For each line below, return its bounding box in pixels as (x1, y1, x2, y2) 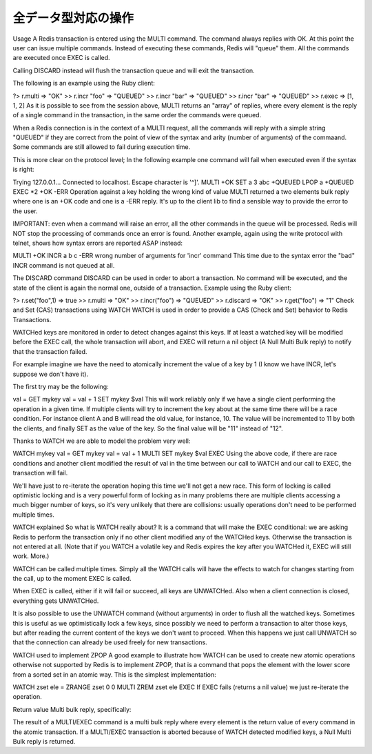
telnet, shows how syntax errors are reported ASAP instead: (12, 239, 183, 247)
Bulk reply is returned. (12, 737, 76, 745)
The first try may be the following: (12, 383, 110, 391)
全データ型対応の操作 (12, 10, 134, 26)
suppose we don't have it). (12, 370, 89, 378)
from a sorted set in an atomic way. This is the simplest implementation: (12, 670, 216, 679)
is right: (12, 166, 34, 174)
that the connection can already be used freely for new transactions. (12, 638, 208, 646)
